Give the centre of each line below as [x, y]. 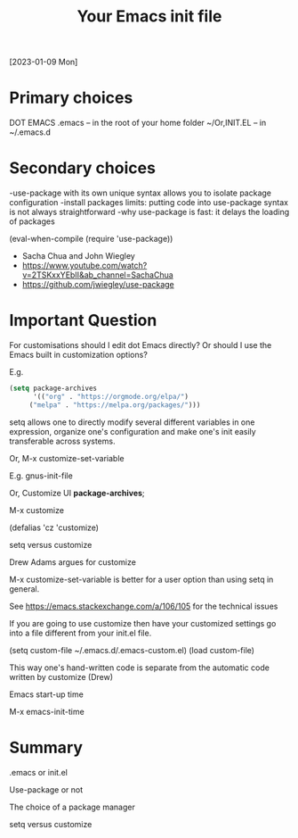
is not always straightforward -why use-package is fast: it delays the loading [149, 212]
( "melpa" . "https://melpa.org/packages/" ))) [115, 405]
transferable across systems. [62, 441]
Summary [46, 747]
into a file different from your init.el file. [81, 633]
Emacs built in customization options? [79, 355]
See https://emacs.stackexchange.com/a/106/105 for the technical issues [144, 606]
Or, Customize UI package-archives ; [77, 493]
